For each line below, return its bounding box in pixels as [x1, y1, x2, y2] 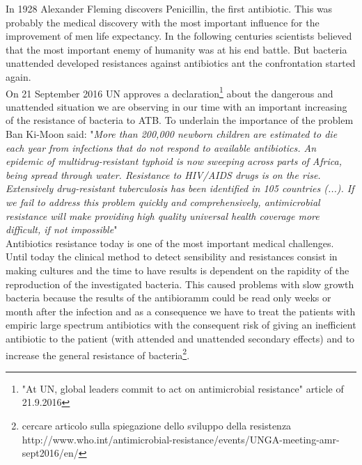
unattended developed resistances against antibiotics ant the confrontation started [6, 56, 356, 70]
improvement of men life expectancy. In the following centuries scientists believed [6, 29, 352, 43]
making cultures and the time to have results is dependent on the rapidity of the [6, 262, 349, 277]
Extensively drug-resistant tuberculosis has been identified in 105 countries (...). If [6, 181, 354, 196]
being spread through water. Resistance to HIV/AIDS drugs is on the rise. [6, 167, 321, 182]
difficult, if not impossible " [6, 222, 118, 237]
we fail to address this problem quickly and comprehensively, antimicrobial [6, 194, 320, 209]
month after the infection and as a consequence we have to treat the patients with [6, 304, 356, 318]
